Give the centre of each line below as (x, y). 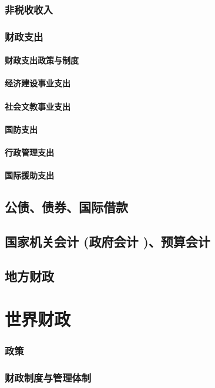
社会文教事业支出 (38, 106)
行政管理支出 (29, 152)
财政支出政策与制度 (42, 60)
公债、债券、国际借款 (66, 207)
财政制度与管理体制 (48, 378)
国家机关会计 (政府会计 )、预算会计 (107, 241)
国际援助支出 (29, 175)
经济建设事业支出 (38, 83)
